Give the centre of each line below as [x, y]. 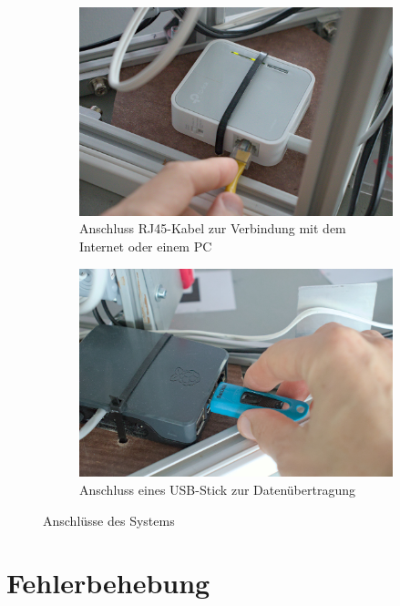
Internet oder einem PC [146, 246]
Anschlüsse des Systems [109, 520]
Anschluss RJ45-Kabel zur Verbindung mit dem [213, 228]
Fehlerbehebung [108, 583]
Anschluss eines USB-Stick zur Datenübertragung [217, 489]
